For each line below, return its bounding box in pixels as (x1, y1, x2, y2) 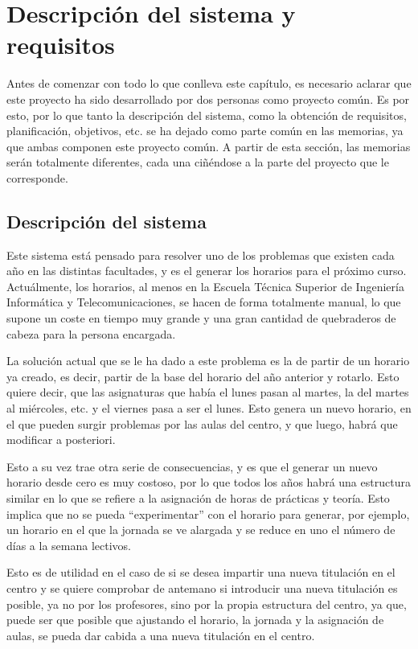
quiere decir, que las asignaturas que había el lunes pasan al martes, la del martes (6, 384, 409, 400)
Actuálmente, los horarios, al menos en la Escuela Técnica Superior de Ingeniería (6, 277, 404, 294)
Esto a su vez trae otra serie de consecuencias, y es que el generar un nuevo (6, 458, 378, 474)
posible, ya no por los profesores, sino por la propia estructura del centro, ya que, (6, 595, 407, 612)
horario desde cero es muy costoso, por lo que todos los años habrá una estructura (6, 474, 411, 491)
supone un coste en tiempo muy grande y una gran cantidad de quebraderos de (6, 310, 396, 327)
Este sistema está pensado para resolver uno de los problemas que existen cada (6, 246, 395, 263)
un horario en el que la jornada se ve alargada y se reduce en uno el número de (6, 521, 395, 538)
